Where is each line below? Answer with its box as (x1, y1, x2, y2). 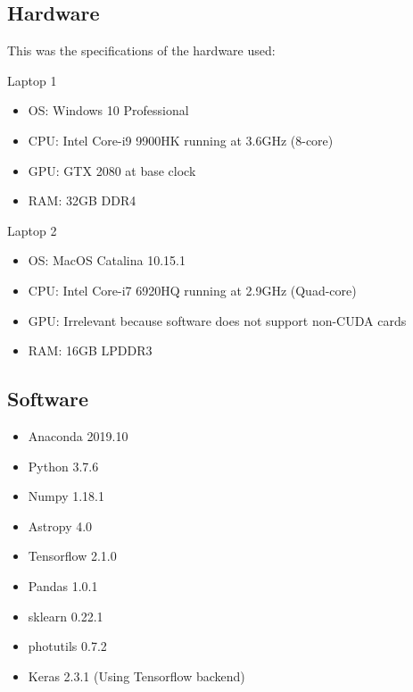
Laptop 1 (7, 71, 57, 89)
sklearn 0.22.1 (28, 606, 103, 625)
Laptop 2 (7, 221, 57, 239)
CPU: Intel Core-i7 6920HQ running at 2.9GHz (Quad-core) (28, 280, 357, 299)
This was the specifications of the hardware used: (7, 41, 276, 60)
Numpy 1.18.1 (28, 487, 104, 505)
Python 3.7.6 (28, 456, 99, 475)
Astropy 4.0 (28, 516, 93, 535)
